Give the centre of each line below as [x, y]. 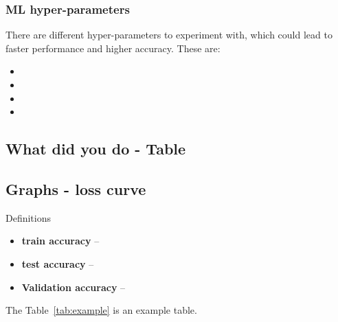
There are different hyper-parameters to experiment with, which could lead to [169, 35]
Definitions [29, 217]
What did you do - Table [96, 149]
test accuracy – [58, 263]
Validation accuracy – [74, 287]
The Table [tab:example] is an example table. [101, 310]
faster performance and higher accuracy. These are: [113, 48]
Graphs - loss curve [76, 188]
